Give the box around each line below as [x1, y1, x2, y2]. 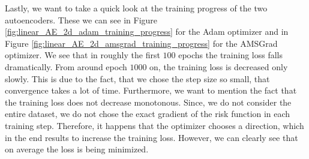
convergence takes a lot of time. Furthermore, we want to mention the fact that [5, 84, 297, 97]
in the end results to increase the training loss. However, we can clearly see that [5, 131, 298, 143]
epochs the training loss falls [178, 49, 283, 61]
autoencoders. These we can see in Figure [5, 13, 158, 26]
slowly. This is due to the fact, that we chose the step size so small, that [5, 72, 270, 85]
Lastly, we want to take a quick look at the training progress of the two [5, 2, 268, 14]
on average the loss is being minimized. [5, 143, 149, 155]
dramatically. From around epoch [5, 60, 127, 73]
